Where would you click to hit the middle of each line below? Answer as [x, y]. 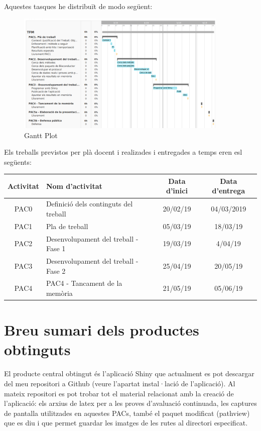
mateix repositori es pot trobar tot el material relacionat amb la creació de [119, 393]
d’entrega [228, 191]
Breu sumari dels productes [102, 330]
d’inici [177, 191]
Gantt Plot [41, 135]
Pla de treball [67, 226]
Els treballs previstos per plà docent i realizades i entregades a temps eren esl [123, 152]
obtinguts [37, 349]
